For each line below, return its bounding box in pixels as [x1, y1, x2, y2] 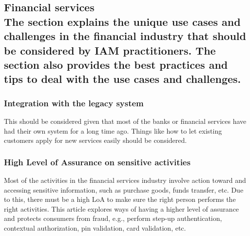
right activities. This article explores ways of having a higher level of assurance [4, 203, 239, 214]
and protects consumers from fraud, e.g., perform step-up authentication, [4, 213, 222, 223]
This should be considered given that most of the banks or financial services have [4, 116, 247, 126]
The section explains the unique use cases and [4, 14, 241, 29]
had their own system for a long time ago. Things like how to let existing [4, 125, 222, 136]
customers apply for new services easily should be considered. [4, 135, 187, 145]
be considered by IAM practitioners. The [4, 42, 216, 58]
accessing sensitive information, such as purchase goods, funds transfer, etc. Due [4, 184, 244, 195]
